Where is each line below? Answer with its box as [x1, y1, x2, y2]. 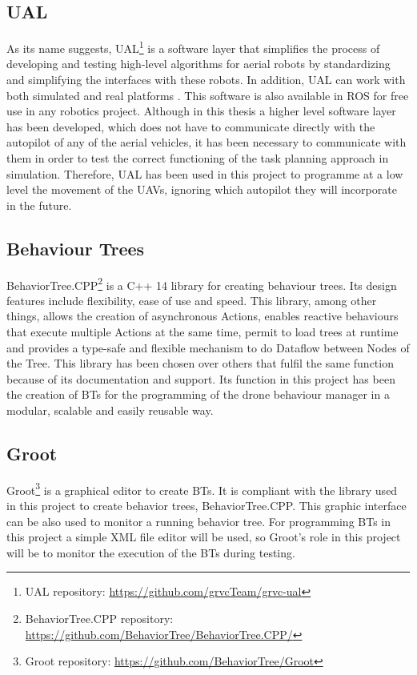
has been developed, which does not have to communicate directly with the [6, 118, 375, 135]
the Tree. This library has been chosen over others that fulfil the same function [6, 355, 394, 372]
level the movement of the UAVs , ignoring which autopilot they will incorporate [6, 181, 397, 198]
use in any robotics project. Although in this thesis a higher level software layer [6, 102, 396, 119]
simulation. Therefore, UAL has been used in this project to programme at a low [6, 165, 403, 182]
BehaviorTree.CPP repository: [25, 610, 174, 627]
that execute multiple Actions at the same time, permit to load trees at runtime [6, 323, 399, 340]
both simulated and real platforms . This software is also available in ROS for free [6, 86, 409, 103]
